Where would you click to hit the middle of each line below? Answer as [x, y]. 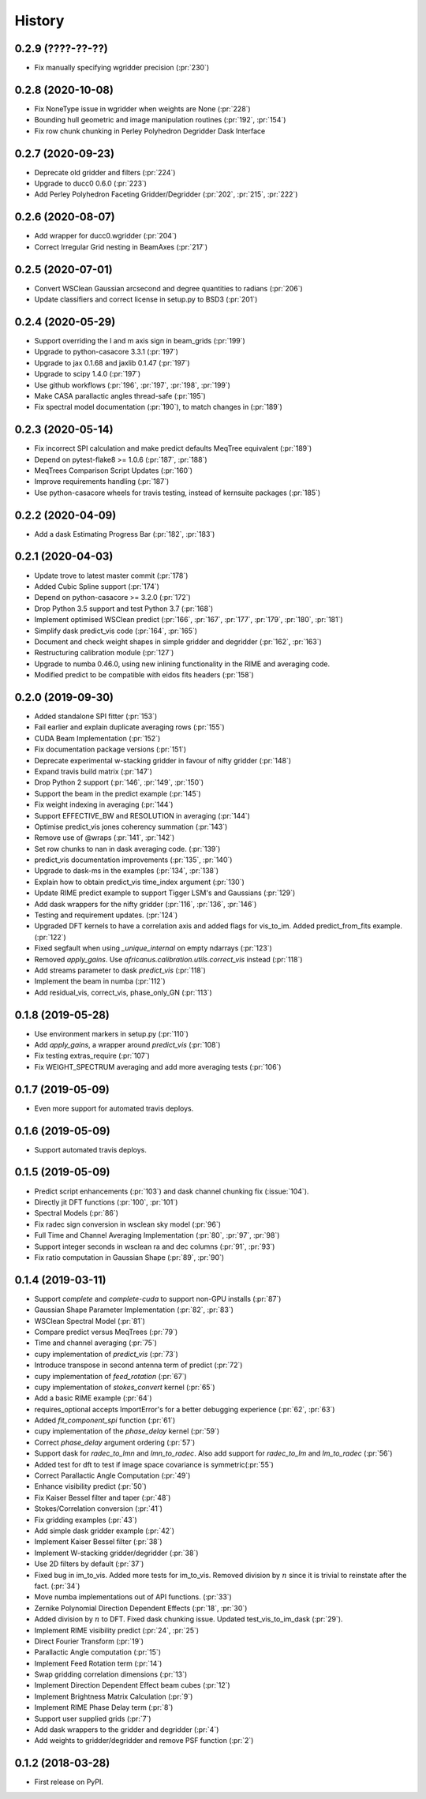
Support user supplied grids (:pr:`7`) [93, 1718]
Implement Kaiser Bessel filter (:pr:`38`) [98, 1542]
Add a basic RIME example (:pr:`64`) [93, 1398]
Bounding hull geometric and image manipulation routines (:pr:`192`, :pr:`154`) [160, 120]
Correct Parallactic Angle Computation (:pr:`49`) [112, 1475]
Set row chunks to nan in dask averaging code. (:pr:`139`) [127, 849]
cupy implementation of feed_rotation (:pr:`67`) [110, 1376]
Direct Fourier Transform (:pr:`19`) [89, 1641]
